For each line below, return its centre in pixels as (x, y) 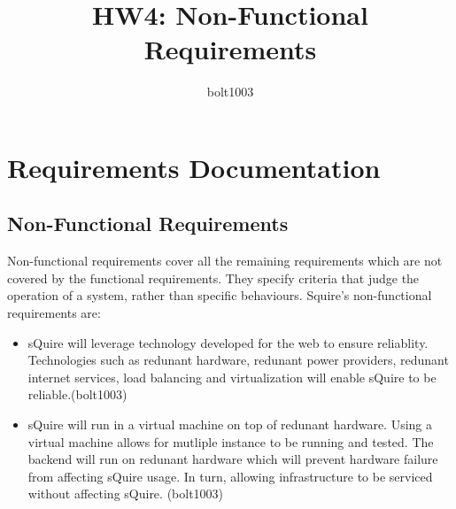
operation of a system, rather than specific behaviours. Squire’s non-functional (220, 295)
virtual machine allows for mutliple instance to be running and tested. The (231, 441)
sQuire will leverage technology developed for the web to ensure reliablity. (228, 342)
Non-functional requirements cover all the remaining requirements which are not (225, 261)
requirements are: (54, 313)
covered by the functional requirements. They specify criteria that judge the (213, 278)
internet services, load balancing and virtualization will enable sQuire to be (232, 377)
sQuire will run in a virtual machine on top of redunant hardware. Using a (230, 424)
